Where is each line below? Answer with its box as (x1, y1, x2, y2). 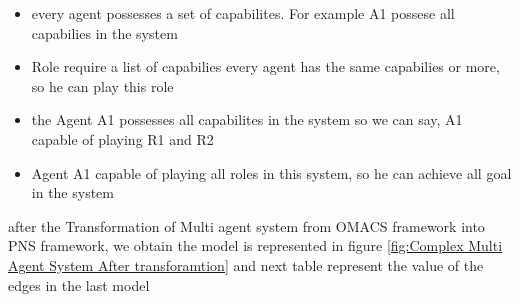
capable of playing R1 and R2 (31, 128, 214, 149)
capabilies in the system (31, 22, 178, 43)
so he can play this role (31, 75, 174, 96)
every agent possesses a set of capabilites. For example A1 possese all (31, 3, 455, 23)
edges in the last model (8, 274, 150, 295)
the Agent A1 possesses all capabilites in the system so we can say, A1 (31, 109, 463, 130)
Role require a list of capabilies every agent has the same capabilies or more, (31, 56, 500, 77)
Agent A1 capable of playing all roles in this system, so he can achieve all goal (31, 162, 512, 183)
